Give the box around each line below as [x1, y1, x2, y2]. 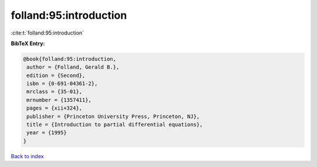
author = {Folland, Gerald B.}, [26, 64, 120, 70]
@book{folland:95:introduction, [23, 56, 117, 62]
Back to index [11, 152, 44, 159]
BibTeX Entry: [11, 40, 45, 47]
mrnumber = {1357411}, [26, 97, 92, 103]
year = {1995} [26, 129, 67, 136]
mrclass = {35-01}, [26, 88, 82, 95]
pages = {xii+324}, [26, 105, 82, 111]
